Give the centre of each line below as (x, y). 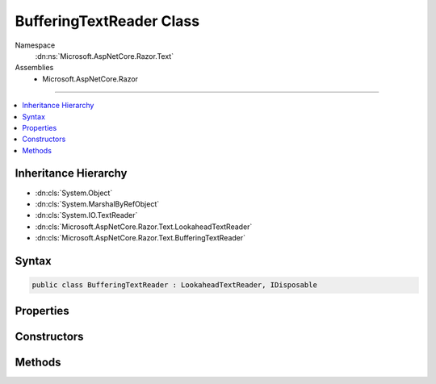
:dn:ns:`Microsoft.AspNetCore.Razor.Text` (104, 56)
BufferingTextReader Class (107, 21)
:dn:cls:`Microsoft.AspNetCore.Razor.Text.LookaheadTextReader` (144, 227)
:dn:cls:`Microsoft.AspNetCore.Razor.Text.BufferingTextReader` (140, 238)
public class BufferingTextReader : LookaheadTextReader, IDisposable (175, 285)
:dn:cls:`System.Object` (74, 193)
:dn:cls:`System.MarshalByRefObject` (97, 204)
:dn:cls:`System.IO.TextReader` (86, 215)
